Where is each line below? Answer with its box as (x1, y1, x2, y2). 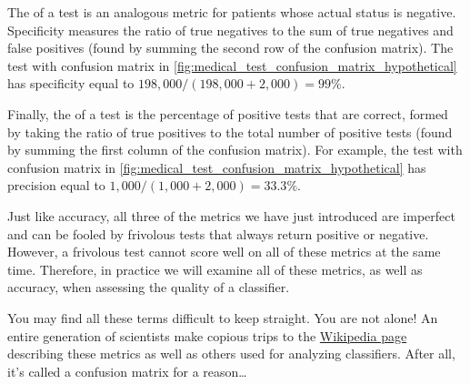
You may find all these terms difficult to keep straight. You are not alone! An (7, 308, 438, 327)
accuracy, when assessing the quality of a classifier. (7, 278, 290, 297)
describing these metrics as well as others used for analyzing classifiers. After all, (7, 344, 455, 363)
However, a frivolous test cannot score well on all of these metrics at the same (7, 242, 441, 261)
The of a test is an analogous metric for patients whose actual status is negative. (7, 3, 456, 21)
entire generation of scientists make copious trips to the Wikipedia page (7, 326, 407, 345)
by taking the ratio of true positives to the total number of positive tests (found (7, 122, 453, 141)
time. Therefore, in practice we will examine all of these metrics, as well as (7, 259, 423, 278)
